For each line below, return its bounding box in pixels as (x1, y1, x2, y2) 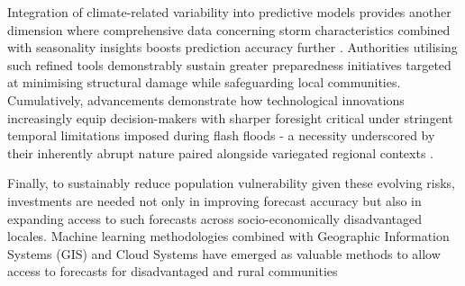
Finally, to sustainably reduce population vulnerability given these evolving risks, (7, 174, 455, 192)
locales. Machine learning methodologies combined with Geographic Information (7, 227, 450, 246)
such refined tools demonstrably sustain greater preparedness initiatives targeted (7, 55, 451, 74)
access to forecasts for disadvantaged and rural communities (7, 262, 338, 281)
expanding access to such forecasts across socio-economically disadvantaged (7, 209, 422, 228)
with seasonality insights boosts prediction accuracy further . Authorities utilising (7, 38, 458, 57)
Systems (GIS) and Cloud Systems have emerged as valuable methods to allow (7, 244, 441, 263)
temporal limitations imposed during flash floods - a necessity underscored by (7, 126, 435, 145)
